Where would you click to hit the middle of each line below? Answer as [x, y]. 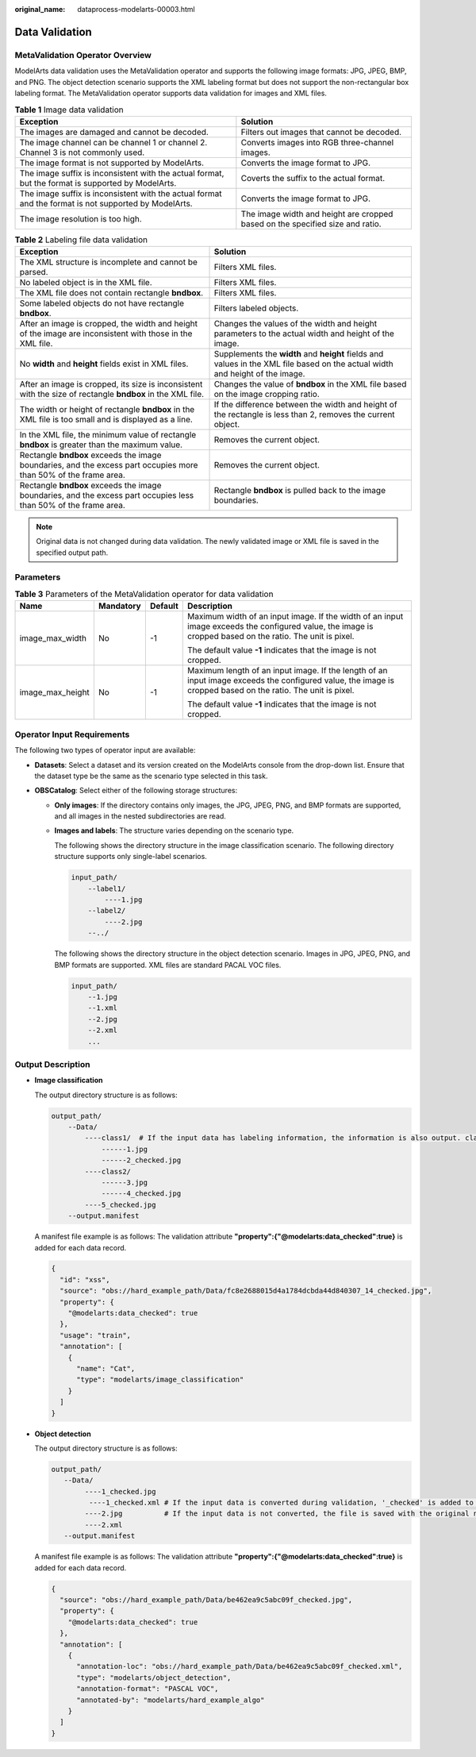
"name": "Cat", [106, 1368]
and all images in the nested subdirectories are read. [140, 816]
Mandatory [120, 606]
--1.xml [103, 1008]
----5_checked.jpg [120, 1204]
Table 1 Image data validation [69, 110]
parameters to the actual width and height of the [304, 333]
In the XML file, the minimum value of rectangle [108, 435]
